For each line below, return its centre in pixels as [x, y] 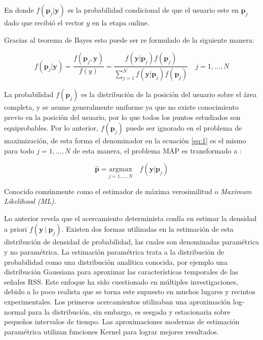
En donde [19, 10]
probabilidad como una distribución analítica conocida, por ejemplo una [116, 261]
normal [15, 311]
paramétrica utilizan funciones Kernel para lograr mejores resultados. [111, 331]
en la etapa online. [121, 22]
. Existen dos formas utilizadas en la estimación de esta [147, 229]
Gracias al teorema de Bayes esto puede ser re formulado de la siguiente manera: [129, 39]
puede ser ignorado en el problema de [184, 128]
